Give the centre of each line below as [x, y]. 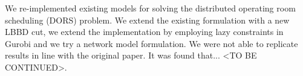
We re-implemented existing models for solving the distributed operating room [150, 8]
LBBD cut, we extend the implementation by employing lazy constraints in [144, 32]
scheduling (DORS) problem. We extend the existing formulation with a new [147, 20]
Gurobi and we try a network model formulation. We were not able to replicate [151, 43]
